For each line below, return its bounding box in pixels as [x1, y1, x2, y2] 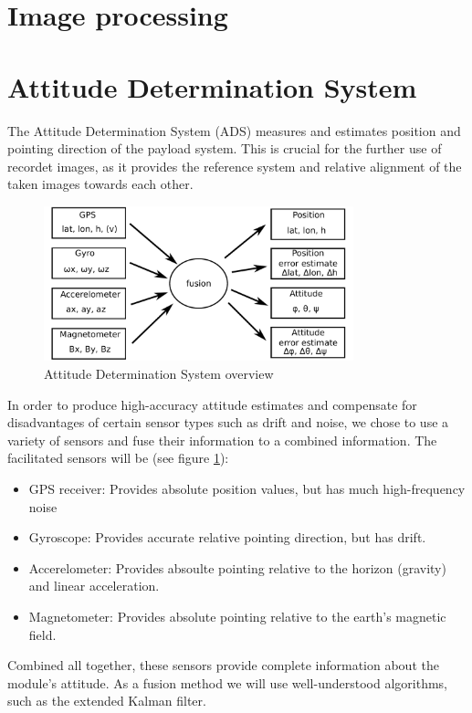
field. [28, 624, 57, 644]
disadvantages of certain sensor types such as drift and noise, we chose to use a [7, 413, 449, 432]
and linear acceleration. [28, 576, 160, 595]
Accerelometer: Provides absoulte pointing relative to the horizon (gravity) [28, 558, 446, 577]
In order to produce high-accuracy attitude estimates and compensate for [7, 394, 417, 414]
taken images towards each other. [7, 174, 194, 194]
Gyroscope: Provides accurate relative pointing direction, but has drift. [28, 528, 426, 547]
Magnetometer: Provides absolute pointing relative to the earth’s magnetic [28, 607, 446, 625]
